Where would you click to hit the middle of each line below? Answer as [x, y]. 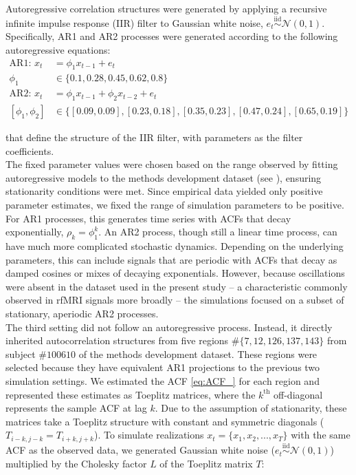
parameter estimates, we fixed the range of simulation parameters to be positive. [175, 205]
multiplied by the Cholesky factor [76, 463]
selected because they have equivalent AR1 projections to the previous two [163, 367]
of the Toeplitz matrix [206, 463]
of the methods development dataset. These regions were [198, 353]
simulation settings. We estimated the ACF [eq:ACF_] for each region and [163, 381]
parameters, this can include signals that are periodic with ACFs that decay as [171, 259]
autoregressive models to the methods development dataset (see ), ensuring [164, 177]
